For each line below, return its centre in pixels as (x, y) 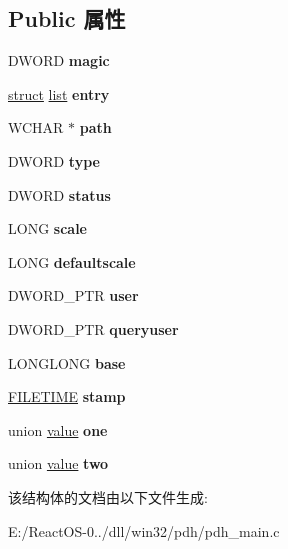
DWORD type (54, 160)
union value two (58, 463)
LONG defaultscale (72, 261)
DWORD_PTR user (73, 295)
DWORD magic (59, 60)
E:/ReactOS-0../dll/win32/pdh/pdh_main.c (144, 530)
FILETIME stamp (67, 396)
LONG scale (47, 228)
